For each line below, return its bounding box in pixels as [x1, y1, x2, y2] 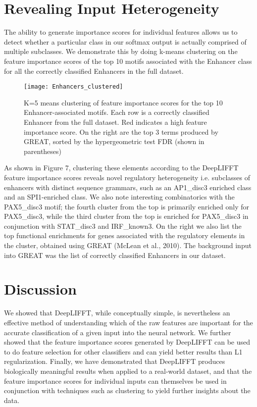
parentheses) [24, 146, 62, 156]
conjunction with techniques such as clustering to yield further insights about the [4, 385, 251, 396]
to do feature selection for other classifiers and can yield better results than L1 [4, 346, 243, 356]
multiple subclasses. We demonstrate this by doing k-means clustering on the [4, 46, 238, 56]
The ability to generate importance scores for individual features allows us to [4, 27, 238, 37]
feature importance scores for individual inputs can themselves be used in [4, 375, 227, 386]
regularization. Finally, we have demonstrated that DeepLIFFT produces [4, 356, 225, 366]
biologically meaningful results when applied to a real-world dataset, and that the [4, 365, 252, 376]
